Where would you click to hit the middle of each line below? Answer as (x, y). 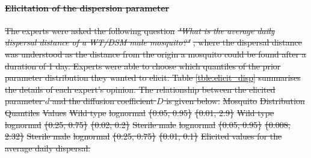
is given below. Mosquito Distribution (236, 101)
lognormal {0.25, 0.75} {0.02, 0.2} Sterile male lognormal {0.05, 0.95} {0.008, (148, 124)
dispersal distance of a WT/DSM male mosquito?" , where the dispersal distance (153, 42)
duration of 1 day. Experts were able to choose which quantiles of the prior (143, 66)
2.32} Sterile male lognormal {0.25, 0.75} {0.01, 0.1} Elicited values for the (143, 136)
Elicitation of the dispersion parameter (87, 7)
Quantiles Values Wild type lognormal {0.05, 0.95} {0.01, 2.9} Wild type (140, 112)
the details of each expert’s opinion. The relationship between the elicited (140, 89)
